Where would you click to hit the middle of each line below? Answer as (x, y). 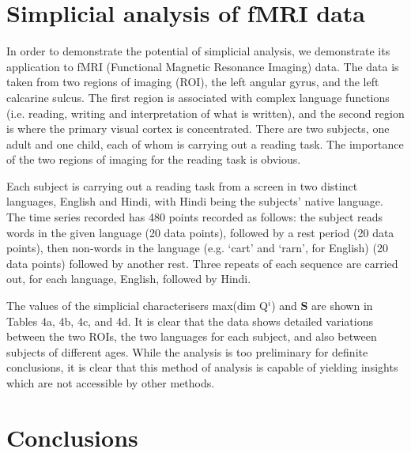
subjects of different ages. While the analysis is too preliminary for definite (187, 351)
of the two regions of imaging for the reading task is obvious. (154, 159)
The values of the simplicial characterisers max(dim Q (137, 306)
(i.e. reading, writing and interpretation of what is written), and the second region (205, 113)
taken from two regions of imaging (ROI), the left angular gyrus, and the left (193, 82)
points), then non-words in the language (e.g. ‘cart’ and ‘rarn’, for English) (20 (197, 248)
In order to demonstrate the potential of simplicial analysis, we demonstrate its (198, 51)
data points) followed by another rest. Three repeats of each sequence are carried (202, 263)
